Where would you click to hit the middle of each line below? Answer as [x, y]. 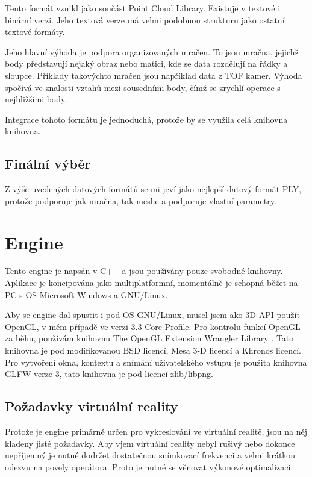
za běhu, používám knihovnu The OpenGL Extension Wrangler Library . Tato [149, 338]
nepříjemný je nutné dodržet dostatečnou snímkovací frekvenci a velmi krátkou [150, 455]
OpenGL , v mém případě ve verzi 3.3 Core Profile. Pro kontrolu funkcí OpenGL [153, 326]
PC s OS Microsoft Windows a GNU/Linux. [86, 294]
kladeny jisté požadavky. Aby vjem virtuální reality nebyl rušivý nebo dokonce [150, 443]
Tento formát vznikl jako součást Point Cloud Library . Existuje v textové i [143, 8]
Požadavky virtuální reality [92, 406]
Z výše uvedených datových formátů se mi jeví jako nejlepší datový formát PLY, [153, 189]
